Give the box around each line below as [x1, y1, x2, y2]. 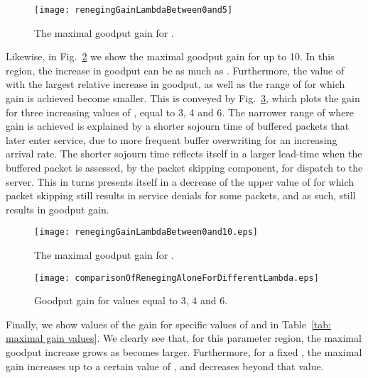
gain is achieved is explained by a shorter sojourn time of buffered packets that [6, 118, 350, 133]
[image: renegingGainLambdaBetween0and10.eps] [34, 227, 258, 238]
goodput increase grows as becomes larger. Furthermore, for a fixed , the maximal [6, 345, 362, 360]
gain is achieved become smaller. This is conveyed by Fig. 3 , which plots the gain [6, 91, 360, 106]
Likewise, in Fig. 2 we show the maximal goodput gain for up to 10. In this [6, 49, 335, 64]
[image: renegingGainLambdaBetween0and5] [34, 5, 233, 15]
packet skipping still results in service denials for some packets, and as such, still [6, 188, 356, 203]
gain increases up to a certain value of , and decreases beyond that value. [6, 358, 324, 373]
